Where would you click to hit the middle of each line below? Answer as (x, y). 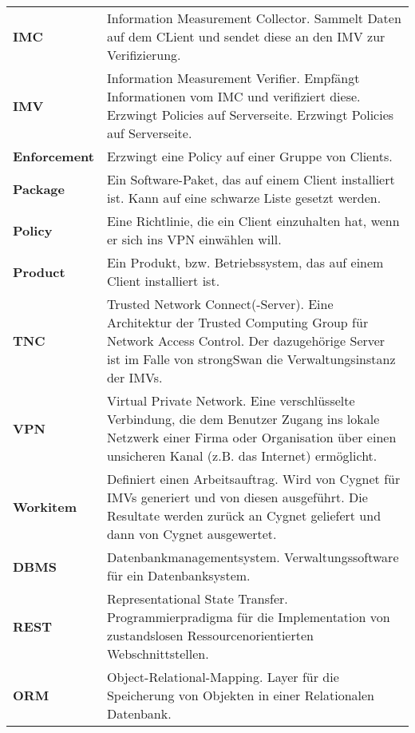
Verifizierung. (144, 55)
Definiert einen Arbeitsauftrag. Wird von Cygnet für (253, 479)
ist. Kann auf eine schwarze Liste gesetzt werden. (244, 198)
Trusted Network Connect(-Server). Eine (220, 304)
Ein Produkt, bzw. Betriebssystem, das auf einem (245, 262)
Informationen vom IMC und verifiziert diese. (233, 96)
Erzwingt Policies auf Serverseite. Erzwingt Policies (250, 115)
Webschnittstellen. (158, 654)
